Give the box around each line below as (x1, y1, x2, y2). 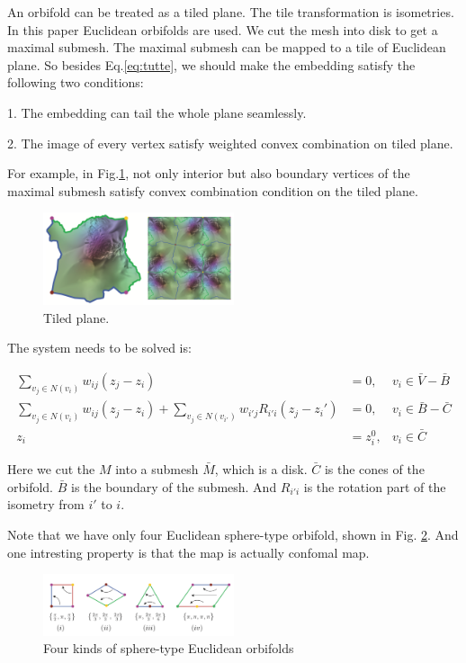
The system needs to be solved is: (7, 338, 192, 357)
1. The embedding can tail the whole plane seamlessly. (7, 103, 307, 121)
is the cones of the (324, 460, 425, 479)
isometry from (7, 495, 85, 514)
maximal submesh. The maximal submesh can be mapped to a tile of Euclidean (7, 38, 446, 57)
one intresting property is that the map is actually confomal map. (7, 542, 370, 561)
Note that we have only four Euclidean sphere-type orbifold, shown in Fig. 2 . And (7, 524, 459, 543)
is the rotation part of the (303, 477, 446, 496)
